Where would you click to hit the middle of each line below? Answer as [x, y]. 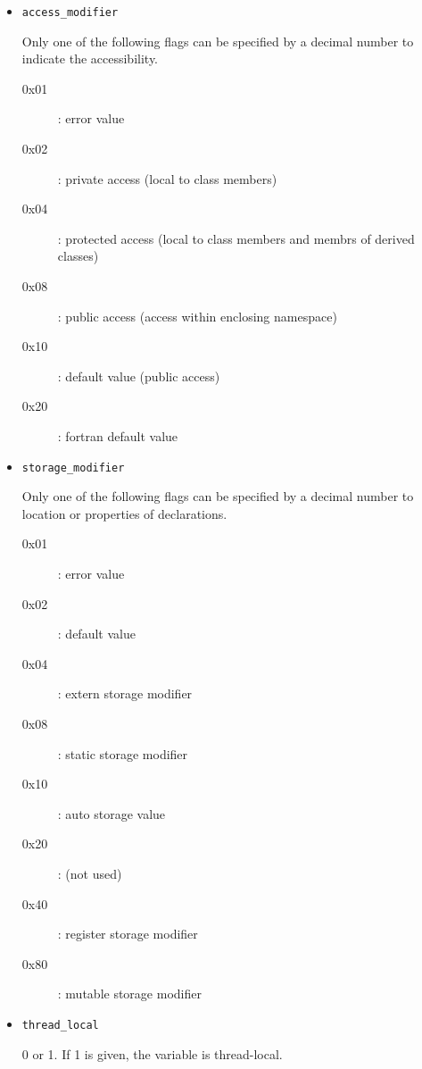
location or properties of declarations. [124, 513]
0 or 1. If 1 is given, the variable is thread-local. [152, 1053]
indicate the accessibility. [90, 58]
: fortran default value [118, 435]
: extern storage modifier [125, 693]
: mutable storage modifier [129, 994]
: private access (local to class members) [167, 178]
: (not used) [90, 873]
